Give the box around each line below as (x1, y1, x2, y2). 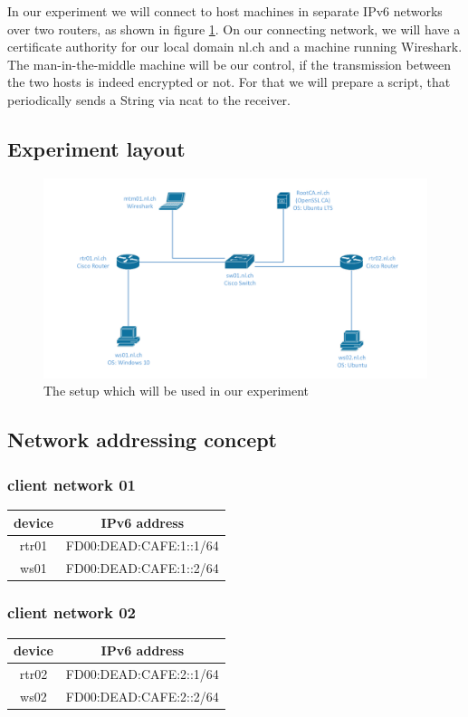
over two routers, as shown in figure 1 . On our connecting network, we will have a (7, 19, 461, 38)
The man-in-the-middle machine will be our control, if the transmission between (7, 54, 451, 73)
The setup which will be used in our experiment (43, 381, 310, 400)
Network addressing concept (7, 425, 278, 454)
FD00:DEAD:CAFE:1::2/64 (65, 559, 219, 578)
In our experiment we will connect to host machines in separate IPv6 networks (7, 2, 443, 20)
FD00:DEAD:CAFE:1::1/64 (65, 536, 219, 555)
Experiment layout (7, 134, 186, 162)
